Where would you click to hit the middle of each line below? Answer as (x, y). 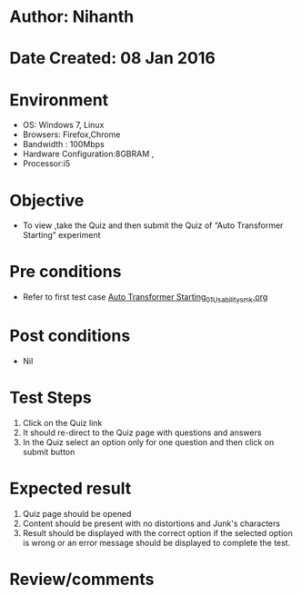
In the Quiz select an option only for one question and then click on (148, 442)
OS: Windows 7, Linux (63, 125)
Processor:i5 (46, 164)
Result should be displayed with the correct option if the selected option (157, 532)
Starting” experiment (62, 235)
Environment (59, 99)
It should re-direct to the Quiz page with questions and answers (142, 432)
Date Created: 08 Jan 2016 (112, 59)
